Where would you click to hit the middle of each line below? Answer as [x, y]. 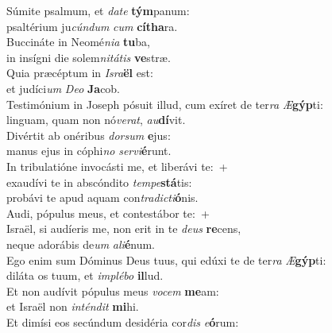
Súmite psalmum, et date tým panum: [98, 10]
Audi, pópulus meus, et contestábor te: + [108, 213]
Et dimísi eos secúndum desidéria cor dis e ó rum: [123, 321]
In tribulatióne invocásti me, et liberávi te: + [117, 166]
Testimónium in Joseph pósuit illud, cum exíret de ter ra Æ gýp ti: [165, 104]
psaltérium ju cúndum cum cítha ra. [92, 26]
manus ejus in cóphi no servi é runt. [89, 151]
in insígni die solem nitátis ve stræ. [89, 57]
